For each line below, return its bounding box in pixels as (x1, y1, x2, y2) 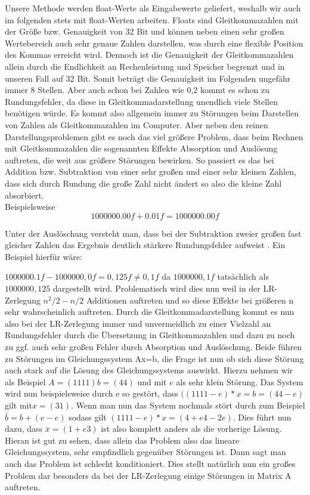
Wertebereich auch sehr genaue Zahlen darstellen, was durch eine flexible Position (5, 36, 303, 49)
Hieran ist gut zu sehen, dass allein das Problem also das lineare (5, 434, 240, 446)
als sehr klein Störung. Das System (176, 375, 303, 388)
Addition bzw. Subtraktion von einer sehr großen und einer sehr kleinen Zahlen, (5, 165, 296, 178)
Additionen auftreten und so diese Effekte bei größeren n (86, 293, 294, 306)
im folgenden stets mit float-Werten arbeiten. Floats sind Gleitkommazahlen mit (5, 13, 299, 26)
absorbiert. (5, 188, 44, 201)
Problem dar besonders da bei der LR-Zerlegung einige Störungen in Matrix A (5, 469, 292, 481)
